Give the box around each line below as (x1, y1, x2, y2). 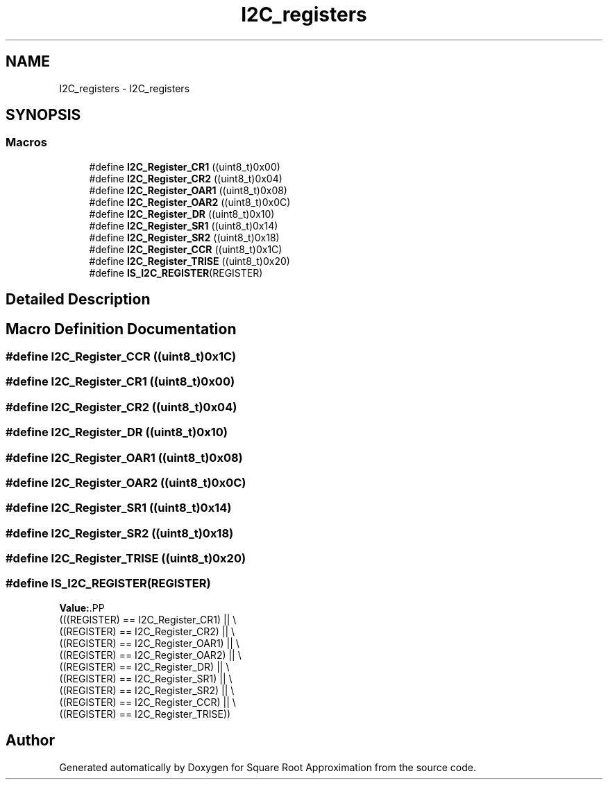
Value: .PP (59, 601, 105, 614)
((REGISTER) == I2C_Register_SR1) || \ (59, 672, 233, 684)
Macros (6, 135, 47, 150)
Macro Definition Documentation (6, 320, 237, 338)
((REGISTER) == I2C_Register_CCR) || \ (59, 696, 236, 708)
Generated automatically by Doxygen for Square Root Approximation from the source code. (59, 761, 476, 773)
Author (6, 732, 55, 750)
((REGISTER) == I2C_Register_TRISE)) (59, 707, 231, 720)
